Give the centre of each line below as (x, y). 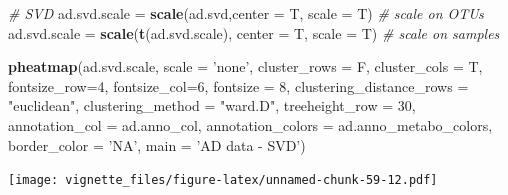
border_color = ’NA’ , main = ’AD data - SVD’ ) (157, 144)
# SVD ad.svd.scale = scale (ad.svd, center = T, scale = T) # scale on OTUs (246, 13)
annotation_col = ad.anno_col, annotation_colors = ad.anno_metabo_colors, (250, 124)
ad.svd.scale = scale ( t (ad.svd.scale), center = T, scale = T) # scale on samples (254, 32)
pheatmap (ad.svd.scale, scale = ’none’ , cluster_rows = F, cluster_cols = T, (245, 66)
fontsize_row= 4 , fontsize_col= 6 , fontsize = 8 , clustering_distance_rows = (238, 85)
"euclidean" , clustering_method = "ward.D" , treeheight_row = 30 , (212, 105)
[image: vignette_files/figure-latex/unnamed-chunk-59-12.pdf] (223, 180)
